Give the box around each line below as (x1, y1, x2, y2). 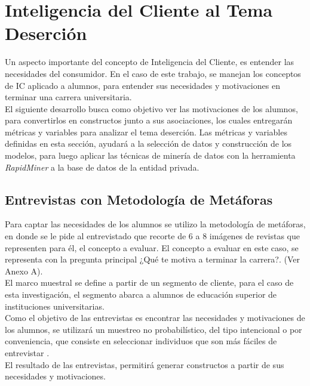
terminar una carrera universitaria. (5, 91, 132, 103)
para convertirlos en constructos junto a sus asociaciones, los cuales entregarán (5, 114, 293, 126)
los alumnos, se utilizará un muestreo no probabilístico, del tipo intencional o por (5, 323, 302, 335)
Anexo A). (5, 264, 43, 277)
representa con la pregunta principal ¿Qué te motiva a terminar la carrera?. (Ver (5, 253, 300, 265)
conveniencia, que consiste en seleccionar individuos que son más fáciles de (5, 335, 277, 347)
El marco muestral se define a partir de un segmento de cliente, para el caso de (5, 276, 294, 289)
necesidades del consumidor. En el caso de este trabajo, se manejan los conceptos (5, 67, 301, 79)
